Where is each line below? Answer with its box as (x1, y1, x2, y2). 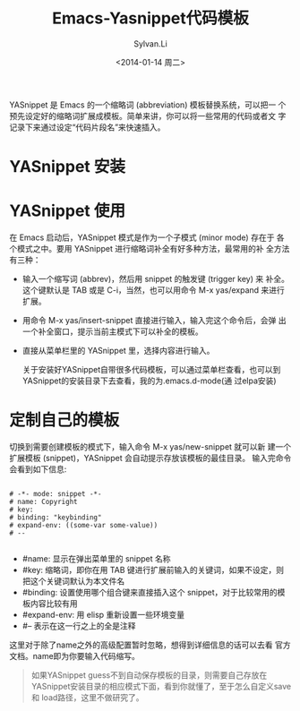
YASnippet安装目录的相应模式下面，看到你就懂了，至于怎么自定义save (30, 681, 292, 691)
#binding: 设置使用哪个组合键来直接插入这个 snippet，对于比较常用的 (21, 587, 278, 597)
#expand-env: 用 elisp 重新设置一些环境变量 (21, 610, 185, 620)
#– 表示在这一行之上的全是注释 (21, 621, 136, 631)
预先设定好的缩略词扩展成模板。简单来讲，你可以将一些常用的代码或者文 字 (9, 110, 287, 121)
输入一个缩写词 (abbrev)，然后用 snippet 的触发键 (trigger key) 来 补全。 (21, 274, 289, 285)
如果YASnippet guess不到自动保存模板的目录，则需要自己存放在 (30, 670, 268, 681)
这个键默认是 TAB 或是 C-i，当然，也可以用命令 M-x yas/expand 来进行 (21, 285, 285, 296)
